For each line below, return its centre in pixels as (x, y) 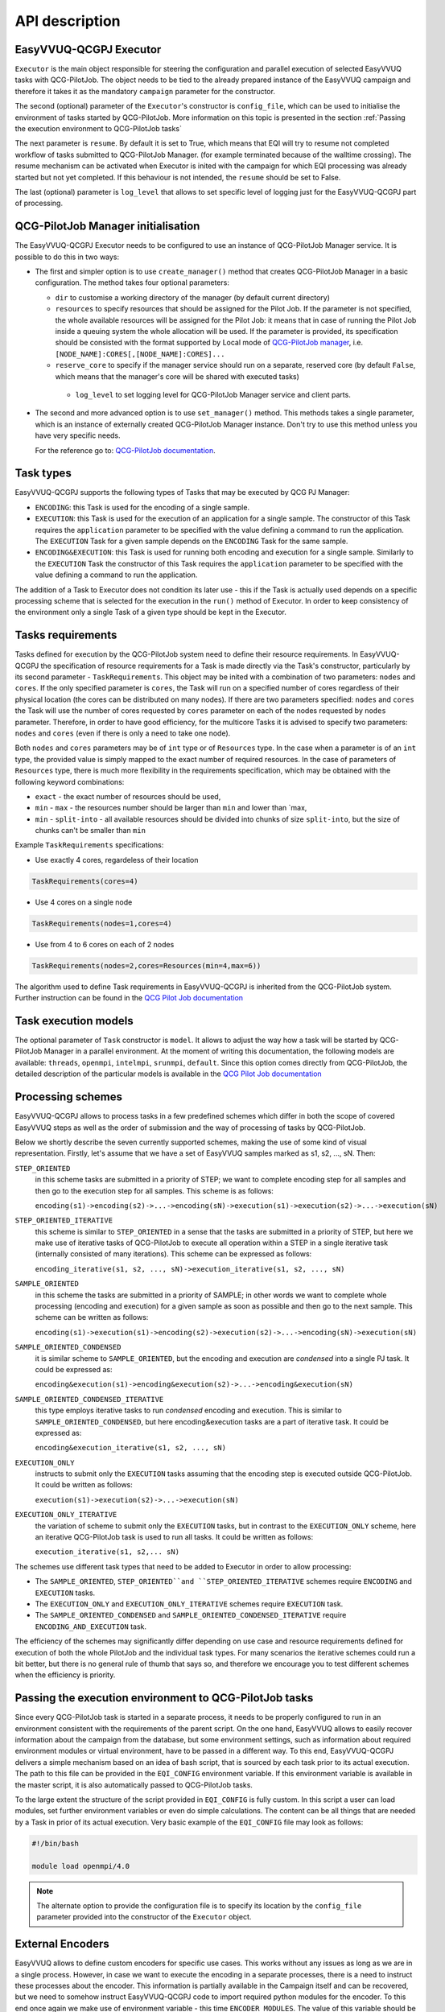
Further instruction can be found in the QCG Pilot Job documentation (129, 998)
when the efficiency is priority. (65, 1675)
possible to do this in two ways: (67, 257)
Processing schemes (69, 1097)
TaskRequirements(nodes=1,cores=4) (102, 923)
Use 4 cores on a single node (84, 902)
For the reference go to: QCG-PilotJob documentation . (126, 450)
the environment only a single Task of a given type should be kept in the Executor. (151, 612)
